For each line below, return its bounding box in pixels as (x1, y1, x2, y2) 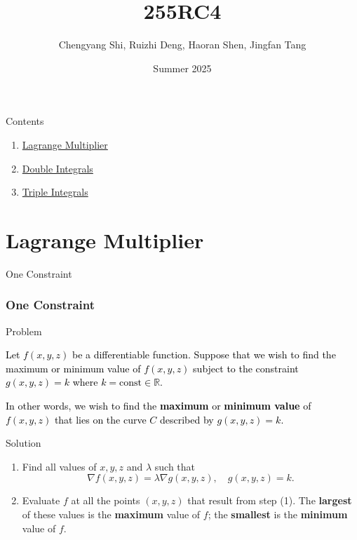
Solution (6, 436, 41, 450)
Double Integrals (22, 161, 93, 175)
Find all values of (22, 459, 97, 473)
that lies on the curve (54, 412, 147, 426)
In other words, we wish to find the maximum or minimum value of (6, 398, 311, 412)
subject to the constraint (193, 360, 299, 375)
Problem (6, 323, 42, 338)
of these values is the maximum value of (22, 506, 201, 521)
